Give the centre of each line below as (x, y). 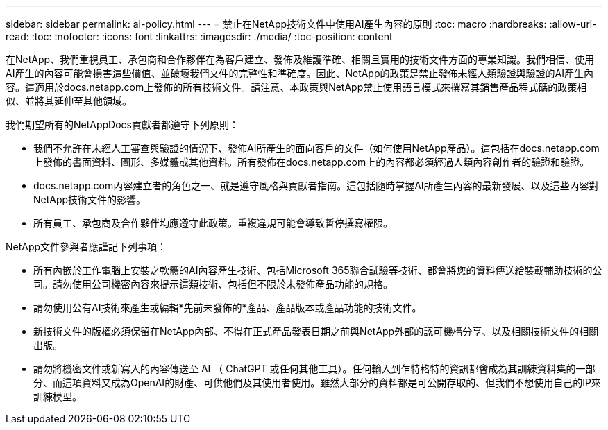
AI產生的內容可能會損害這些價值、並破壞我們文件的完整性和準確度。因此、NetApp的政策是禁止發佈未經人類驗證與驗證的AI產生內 (299, 73)
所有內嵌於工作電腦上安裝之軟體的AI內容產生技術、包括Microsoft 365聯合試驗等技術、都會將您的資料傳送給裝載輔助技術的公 (318, 270)
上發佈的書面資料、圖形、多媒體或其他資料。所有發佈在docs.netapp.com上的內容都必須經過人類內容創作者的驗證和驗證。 (312, 162)
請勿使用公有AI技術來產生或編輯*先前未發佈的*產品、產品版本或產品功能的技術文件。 (228, 308)
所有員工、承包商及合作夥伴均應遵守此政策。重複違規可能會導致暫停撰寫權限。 (213, 223)
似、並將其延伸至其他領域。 (69, 101)
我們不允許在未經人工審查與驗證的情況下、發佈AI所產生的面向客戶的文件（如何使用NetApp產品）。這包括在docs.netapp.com (316, 148)
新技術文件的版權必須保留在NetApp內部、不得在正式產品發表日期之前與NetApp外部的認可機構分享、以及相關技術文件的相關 (316, 331)
